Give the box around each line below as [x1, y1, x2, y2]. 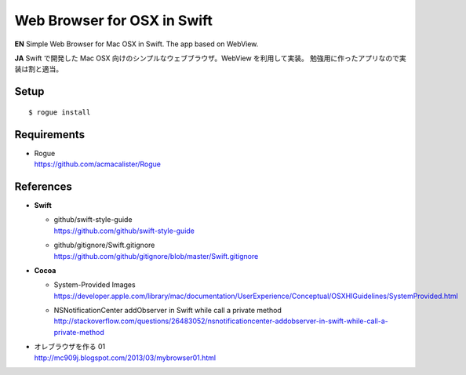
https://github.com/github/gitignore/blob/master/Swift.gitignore [53, 251, 259, 260]
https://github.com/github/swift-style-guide [53, 226, 195, 235]
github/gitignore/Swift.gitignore [53, 240, 155, 250]
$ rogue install [28, 107, 91, 117]
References [14, 180, 72, 193]
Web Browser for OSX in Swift [14, 12, 213, 29]
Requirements [14, 128, 86, 141]
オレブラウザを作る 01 [34, 342, 106, 351]
